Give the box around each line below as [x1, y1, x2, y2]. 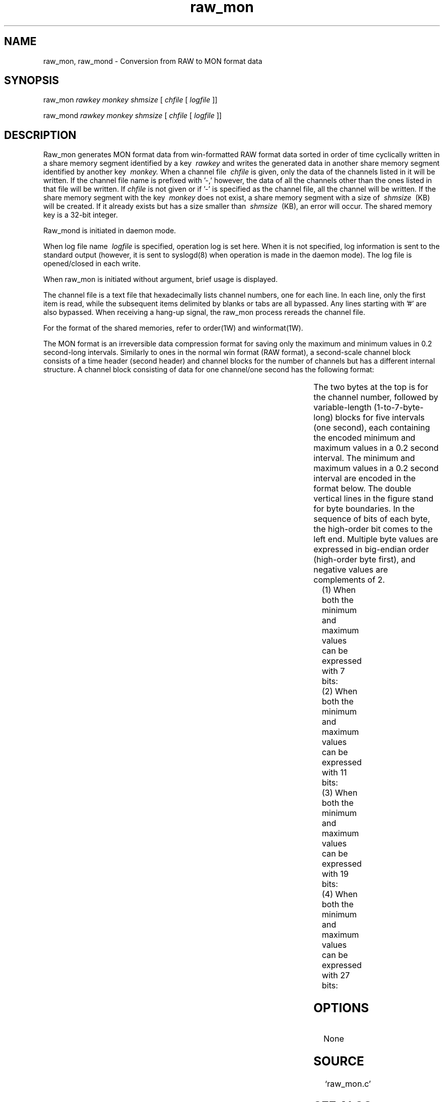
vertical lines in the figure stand [313, 493, 434, 504]
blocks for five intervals [335, 412, 425, 423]
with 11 [322, 767, 347, 778]
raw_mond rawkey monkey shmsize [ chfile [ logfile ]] [43, 111, 222, 120]
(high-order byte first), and [313, 554, 416, 565]
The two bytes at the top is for [313, 382, 428, 393]
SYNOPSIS [4, 74, 59, 87]
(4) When [322, 889, 358, 900]
